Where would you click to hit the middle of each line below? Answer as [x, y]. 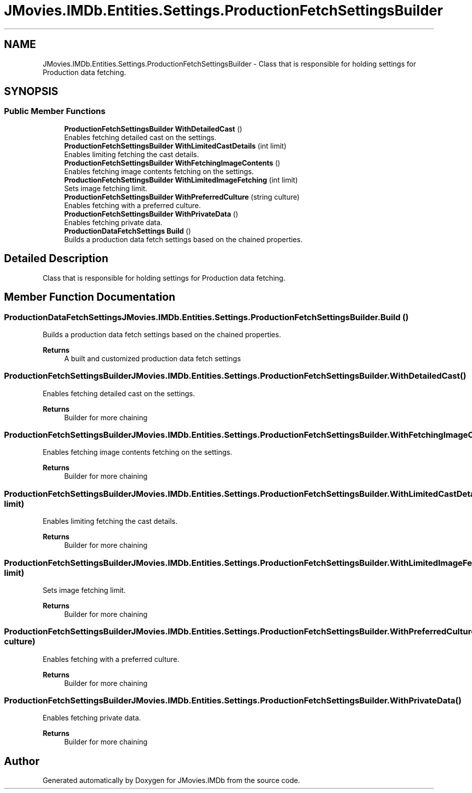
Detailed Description [56, 259]
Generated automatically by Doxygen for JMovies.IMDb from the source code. [171, 780]
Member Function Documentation [90, 297]
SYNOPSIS [31, 92]
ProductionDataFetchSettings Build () [127, 231]
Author [22, 761]
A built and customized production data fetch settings [152, 358]
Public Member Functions [55, 111]
